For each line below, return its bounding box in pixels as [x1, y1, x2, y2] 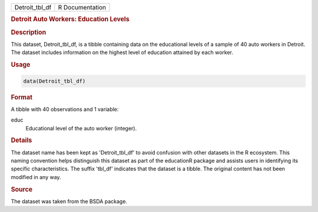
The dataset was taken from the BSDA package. [11, 197, 128, 205]
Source [11, 185, 33, 193]
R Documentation [58, 4, 106, 11]
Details [11, 136, 32, 144]
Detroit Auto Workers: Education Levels [11, 15, 130, 23]
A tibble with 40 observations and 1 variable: [11, 106, 119, 113]
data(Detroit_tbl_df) [23, 78, 86, 85]
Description [11, 28, 47, 36]
